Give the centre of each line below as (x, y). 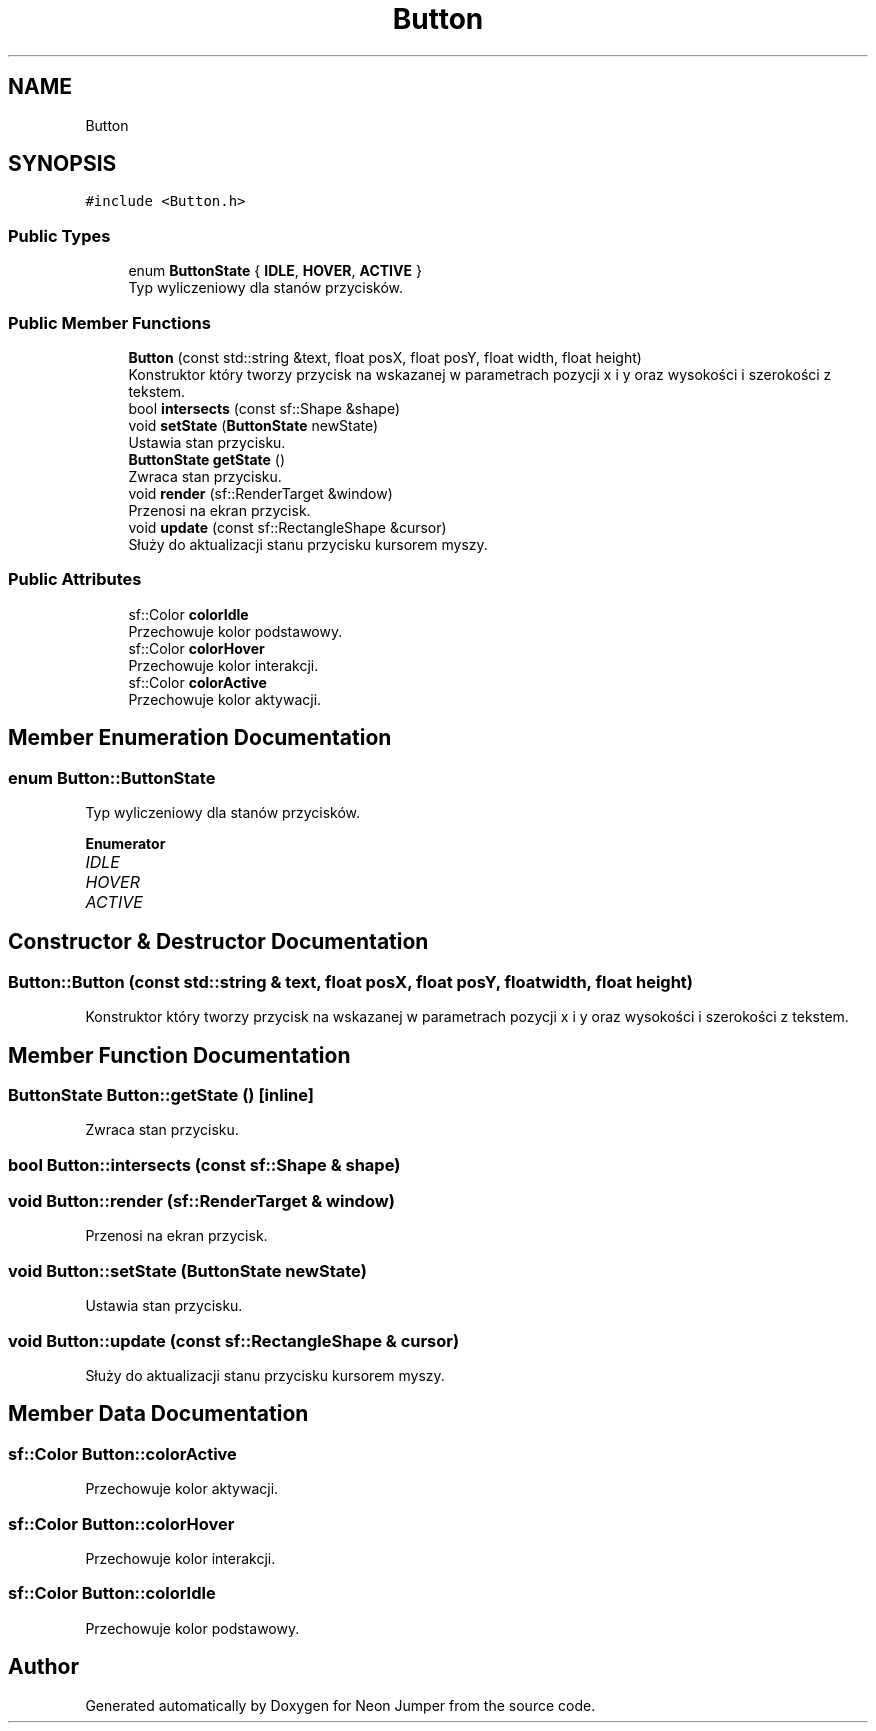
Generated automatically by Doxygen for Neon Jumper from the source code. (340, 1705)
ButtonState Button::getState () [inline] (161, 1094)
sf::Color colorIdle (188, 614)
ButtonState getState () (207, 459)
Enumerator (125, 843)
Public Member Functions (109, 322)
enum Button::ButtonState (112, 777)
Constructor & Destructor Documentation (218, 942)
